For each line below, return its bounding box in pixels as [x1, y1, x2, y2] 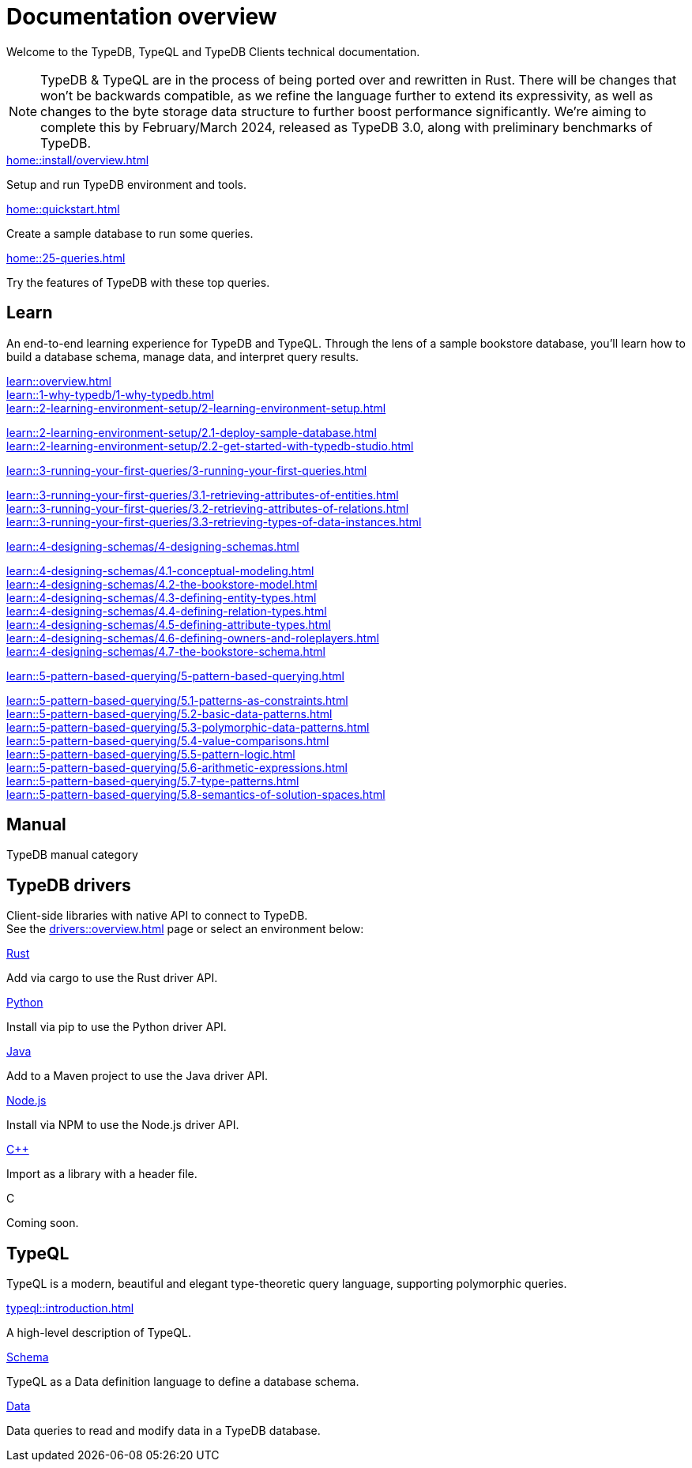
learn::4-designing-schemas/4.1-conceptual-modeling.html [6, 563, 314, 578]
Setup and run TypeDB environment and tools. [6, 177, 246, 191]
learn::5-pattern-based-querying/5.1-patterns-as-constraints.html [6, 693, 348, 707]
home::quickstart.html [6, 201, 120, 216]
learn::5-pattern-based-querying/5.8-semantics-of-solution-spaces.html [6, 787, 385, 801]
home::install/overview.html [6, 152, 149, 167]
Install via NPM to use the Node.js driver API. [6, 1118, 239, 1132]
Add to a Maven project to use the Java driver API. [6, 1069, 269, 1083]
